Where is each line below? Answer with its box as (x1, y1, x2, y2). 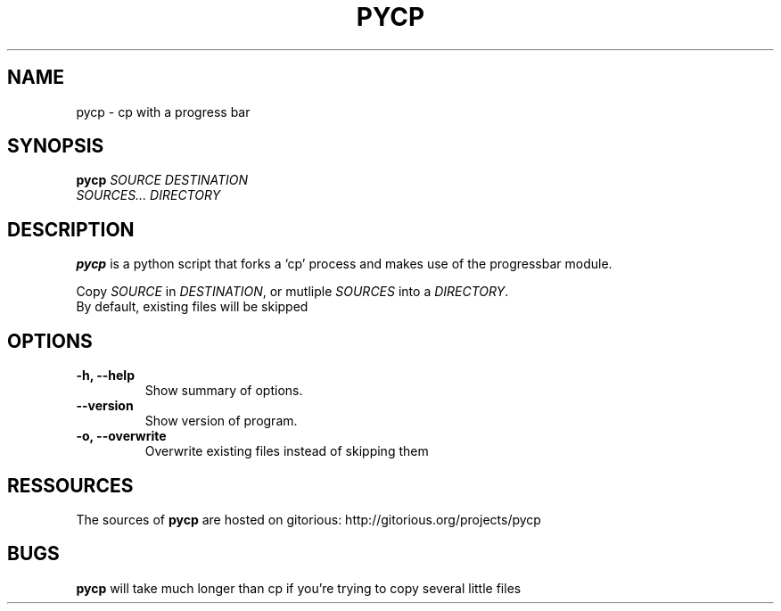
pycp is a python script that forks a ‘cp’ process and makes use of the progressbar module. (76, 256, 612, 272)
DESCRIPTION (7, 218, 135, 241)
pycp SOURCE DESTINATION (76, 172, 249, 188)
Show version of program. (144, 413, 298, 429)
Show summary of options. (144, 383, 303, 399)
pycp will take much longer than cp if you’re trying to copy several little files (76, 580, 522, 596)
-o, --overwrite (76, 428, 167, 444)
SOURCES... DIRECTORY (76, 187, 221, 203)
